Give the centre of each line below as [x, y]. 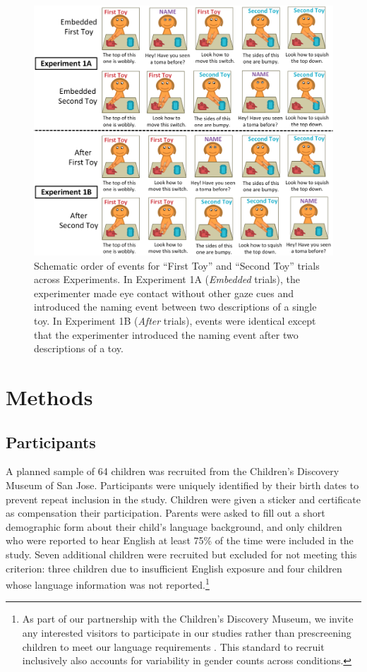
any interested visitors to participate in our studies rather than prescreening [187, 632]
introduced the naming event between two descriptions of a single [175, 307]
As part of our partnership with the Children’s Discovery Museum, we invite [188, 619]
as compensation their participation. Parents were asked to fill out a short [166, 513]
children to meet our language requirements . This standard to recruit [173, 646]
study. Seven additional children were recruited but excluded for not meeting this [181, 554]
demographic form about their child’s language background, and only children [174, 526]
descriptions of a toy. [79, 348]
